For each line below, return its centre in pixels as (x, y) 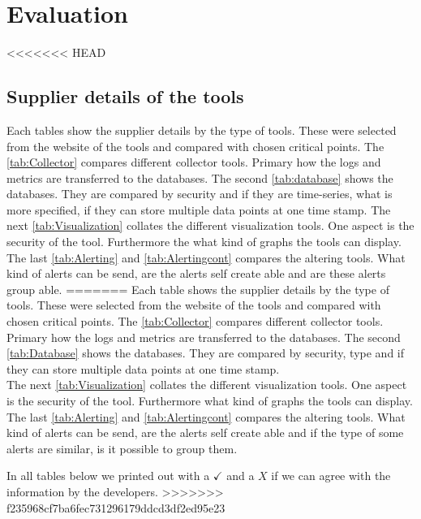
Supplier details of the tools (125, 96)
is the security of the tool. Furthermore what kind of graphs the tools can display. (210, 401)
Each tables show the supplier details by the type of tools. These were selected (202, 130)
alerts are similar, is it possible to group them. (122, 448)
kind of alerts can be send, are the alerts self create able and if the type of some (205, 432)
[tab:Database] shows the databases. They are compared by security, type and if (205, 353)
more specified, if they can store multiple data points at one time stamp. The (199, 209)
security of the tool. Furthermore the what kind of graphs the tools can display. (204, 242)
